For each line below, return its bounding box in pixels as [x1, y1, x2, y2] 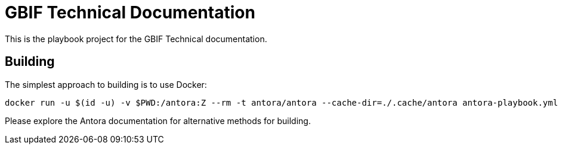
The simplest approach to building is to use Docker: [5, 79, 207, 90]
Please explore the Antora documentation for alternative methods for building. [5, 115, 311, 126]
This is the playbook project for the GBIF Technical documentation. [5, 33, 267, 44]
